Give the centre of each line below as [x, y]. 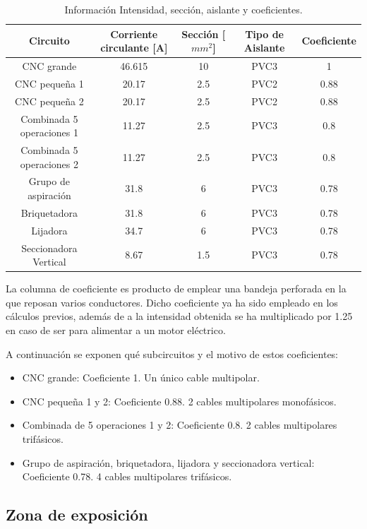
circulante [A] [134, 48]
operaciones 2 [49, 164]
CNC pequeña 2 [49, 101]
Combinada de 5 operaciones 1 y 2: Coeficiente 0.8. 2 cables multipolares [180, 425]
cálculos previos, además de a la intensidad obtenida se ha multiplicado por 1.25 [179, 316]
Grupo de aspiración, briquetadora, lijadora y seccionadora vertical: [168, 462]
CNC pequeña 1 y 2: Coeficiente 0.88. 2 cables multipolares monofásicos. [179, 401]
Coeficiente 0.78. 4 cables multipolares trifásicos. [127, 476]
